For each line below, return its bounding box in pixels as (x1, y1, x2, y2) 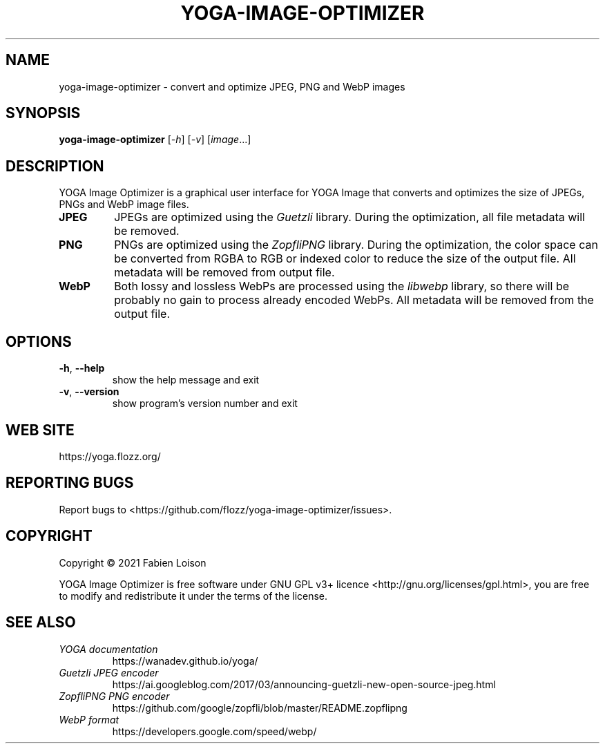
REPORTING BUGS (6, 474, 134, 492)
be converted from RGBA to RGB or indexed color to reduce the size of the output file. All (114, 252, 576, 266)
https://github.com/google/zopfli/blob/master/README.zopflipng (112, 701, 407, 714)
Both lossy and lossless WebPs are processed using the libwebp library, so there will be (114, 279, 570, 294)
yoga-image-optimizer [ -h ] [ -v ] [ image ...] (59, 133, 251, 146)
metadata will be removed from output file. (114, 265, 335, 280)
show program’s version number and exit (112, 397, 298, 410)
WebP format (59, 713, 119, 726)
